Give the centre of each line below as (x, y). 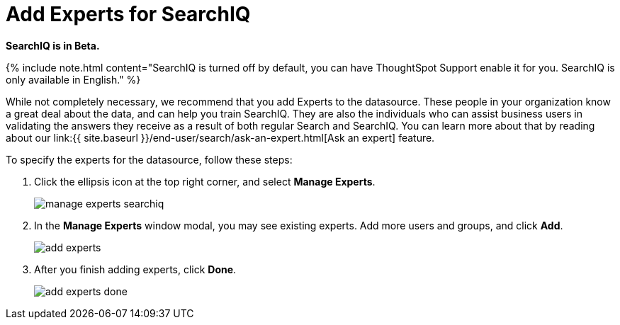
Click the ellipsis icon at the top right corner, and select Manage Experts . (205, 181)
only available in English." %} (73, 79)
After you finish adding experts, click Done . (135, 269)
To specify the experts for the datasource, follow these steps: (149, 159)
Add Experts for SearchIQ (128, 14)
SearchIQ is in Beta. (53, 45)
